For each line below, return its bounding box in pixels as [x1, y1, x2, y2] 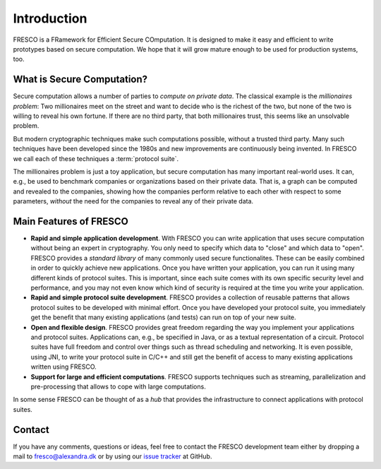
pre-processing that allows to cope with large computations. [30, 382, 206, 391]
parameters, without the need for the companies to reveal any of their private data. [13, 197, 254, 206]
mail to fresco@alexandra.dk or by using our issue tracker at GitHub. [13, 452, 212, 461]
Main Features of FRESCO [13, 215, 128, 227]
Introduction [13, 11, 87, 26]
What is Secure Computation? [13, 73, 148, 85]
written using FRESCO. [30, 362, 97, 371]
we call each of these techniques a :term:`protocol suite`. [13, 154, 179, 162]
